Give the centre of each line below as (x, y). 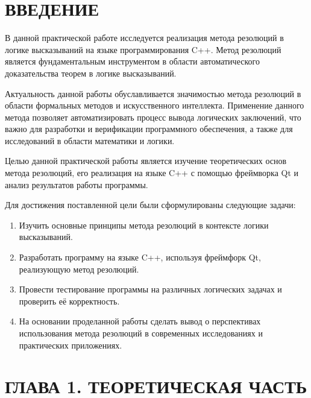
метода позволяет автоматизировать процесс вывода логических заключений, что (153, 117)
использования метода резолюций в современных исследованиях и (141, 333)
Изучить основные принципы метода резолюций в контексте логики (144, 225)
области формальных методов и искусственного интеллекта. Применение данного (155, 105)
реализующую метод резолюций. (79, 269)
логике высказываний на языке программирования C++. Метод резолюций (143, 49)
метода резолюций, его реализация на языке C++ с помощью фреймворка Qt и (152, 173)
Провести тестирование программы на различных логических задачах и (150, 289)
